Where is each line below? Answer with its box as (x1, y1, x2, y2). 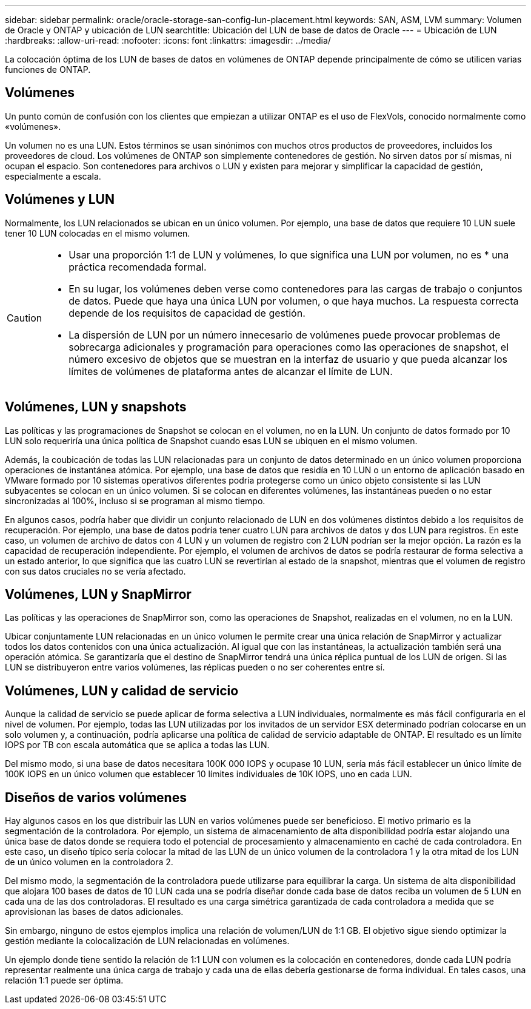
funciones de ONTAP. (5, 64, 91, 75)
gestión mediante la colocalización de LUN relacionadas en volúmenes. (5, 936, 290, 947)
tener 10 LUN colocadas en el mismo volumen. (5, 228, 190, 238)
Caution (7, 311, 42, 324)
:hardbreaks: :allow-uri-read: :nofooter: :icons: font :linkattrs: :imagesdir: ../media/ (5, 35, 331, 46)
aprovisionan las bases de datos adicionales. (5, 906, 184, 917)
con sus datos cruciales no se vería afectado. (5, 565, 186, 576)
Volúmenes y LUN (5, 192, 115, 208)
